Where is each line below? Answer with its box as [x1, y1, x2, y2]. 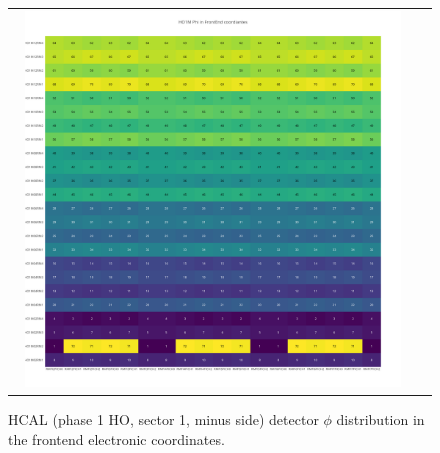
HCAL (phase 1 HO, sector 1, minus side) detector [8, 409, 319, 430]
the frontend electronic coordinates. [8, 428, 225, 449]
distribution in [336, 409, 425, 430]
